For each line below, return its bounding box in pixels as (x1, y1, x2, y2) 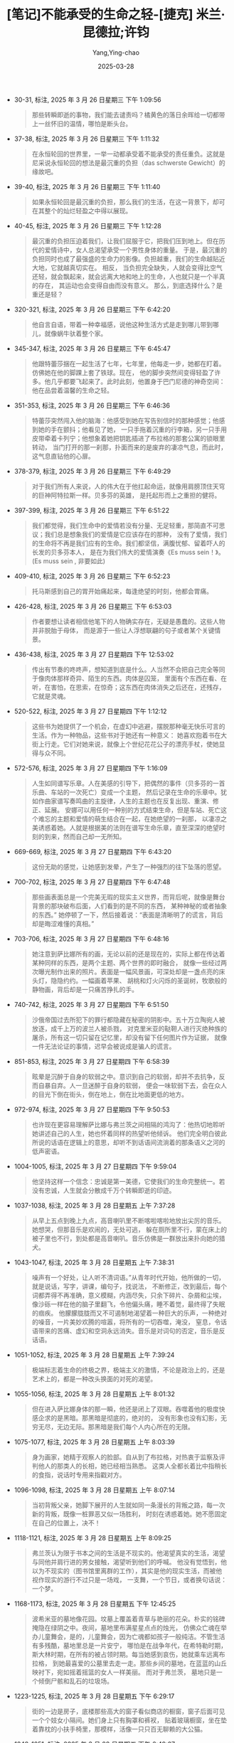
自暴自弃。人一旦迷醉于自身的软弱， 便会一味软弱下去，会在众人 (38, 1081, 228, 1089)
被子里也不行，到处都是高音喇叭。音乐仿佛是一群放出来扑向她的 (31, 1234, 219, 1242)
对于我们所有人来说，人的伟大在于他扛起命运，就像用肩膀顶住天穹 (31, 481, 225, 491)
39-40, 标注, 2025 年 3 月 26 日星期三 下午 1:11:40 (14, 182, 161, 191)
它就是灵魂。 (31, 691, 70, 700)
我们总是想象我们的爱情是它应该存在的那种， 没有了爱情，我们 (44, 530, 228, 538)
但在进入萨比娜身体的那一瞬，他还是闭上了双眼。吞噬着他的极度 (31, 1404, 219, 1413)
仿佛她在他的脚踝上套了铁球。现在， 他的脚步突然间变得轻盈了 (31, 368, 215, 377)
